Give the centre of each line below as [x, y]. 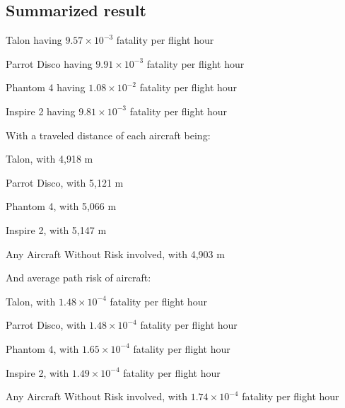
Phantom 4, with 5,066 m [61, 206]
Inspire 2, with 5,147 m [56, 229]
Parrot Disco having [49, 63]
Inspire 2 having [41, 111]
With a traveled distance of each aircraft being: [108, 135]
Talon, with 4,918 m [49, 159]
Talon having [34, 40]
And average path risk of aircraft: [78, 278]
